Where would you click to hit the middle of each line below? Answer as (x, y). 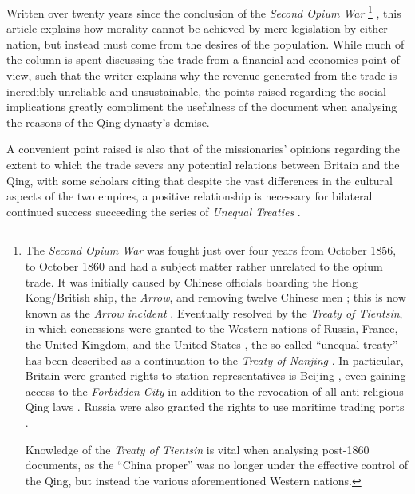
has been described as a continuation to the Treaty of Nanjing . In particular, (214, 360)
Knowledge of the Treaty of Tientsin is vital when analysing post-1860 (197, 449)
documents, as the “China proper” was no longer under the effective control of (216, 465)
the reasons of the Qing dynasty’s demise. (108, 122)
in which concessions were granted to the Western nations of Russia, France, (211, 328)
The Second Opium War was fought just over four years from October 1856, (211, 250)
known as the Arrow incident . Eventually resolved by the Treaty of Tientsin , (214, 312)
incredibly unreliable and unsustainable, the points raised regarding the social (196, 91)
